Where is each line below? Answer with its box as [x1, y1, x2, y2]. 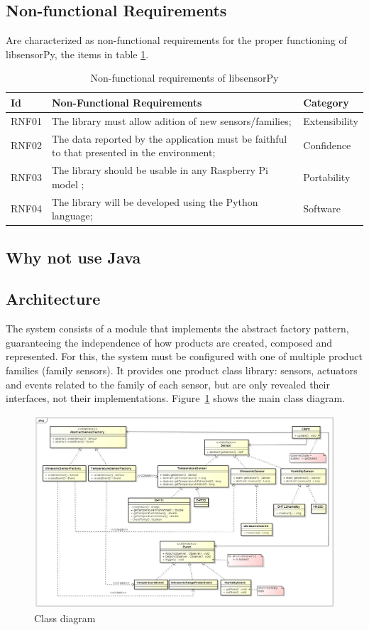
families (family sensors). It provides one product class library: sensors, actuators [6, 363, 358, 377]
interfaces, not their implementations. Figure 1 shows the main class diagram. [6, 391, 345, 406]
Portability [303, 169, 351, 184]
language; [51, 208, 93, 223]
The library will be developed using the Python [51, 194, 258, 209]
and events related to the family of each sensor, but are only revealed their [6, 376, 330, 391]
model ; [51, 176, 84, 191]
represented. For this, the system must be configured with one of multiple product [6, 349, 363, 364]
